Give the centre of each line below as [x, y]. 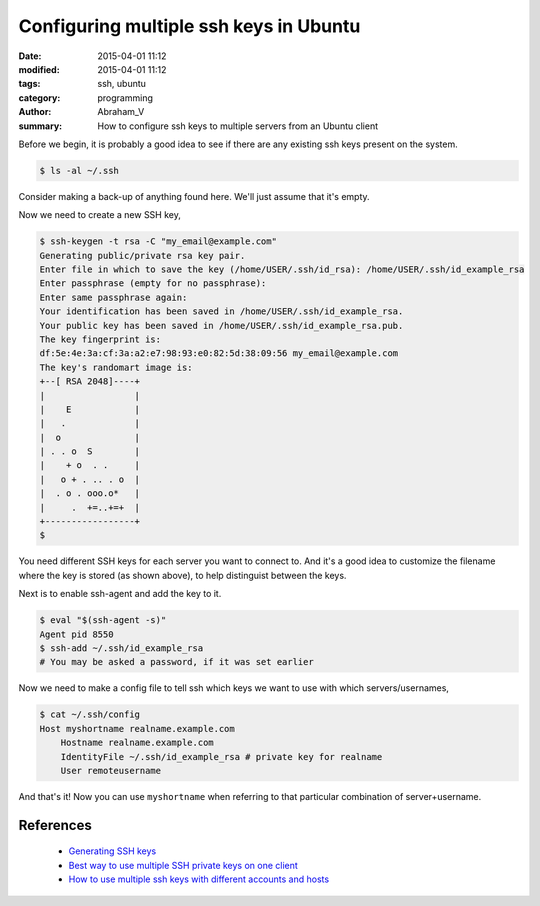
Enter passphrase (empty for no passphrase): [153, 283]
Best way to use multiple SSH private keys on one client [183, 865]
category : [39, 97]
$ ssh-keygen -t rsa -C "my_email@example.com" [158, 241]
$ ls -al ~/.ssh [79, 170]
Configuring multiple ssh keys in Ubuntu [189, 26]
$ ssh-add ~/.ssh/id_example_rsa [121, 648]
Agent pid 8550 [76, 634]
